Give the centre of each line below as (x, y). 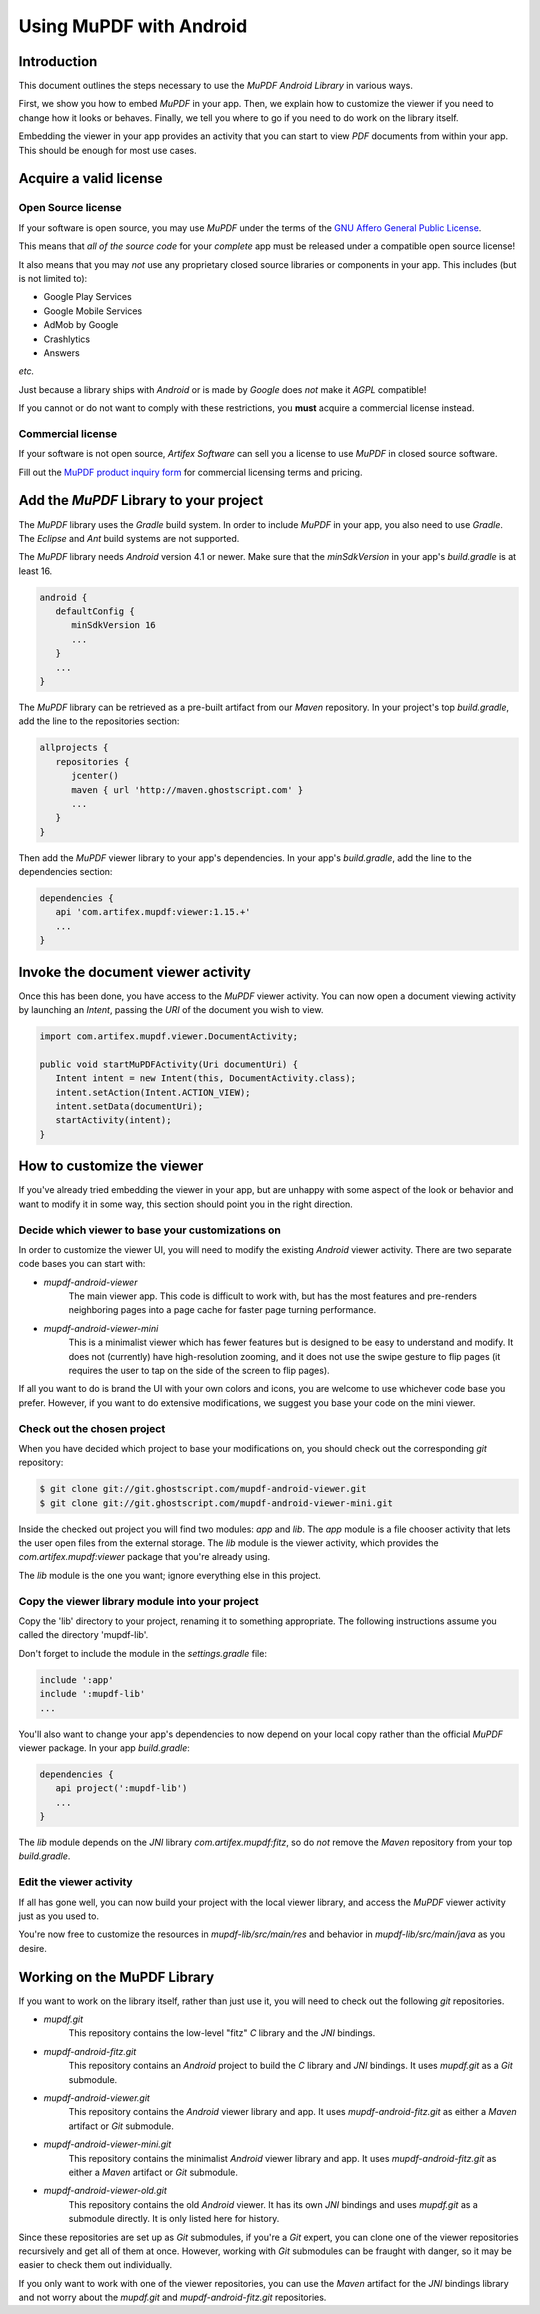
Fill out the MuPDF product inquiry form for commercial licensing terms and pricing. (190, 472)
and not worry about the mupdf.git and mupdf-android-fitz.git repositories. (172, 2297)
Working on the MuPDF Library (116, 1976)
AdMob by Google (81, 325)
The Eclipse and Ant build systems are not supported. (129, 538)
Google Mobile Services (93, 311)
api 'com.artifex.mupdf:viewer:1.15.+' (153, 912)
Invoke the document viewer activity (135, 971)
